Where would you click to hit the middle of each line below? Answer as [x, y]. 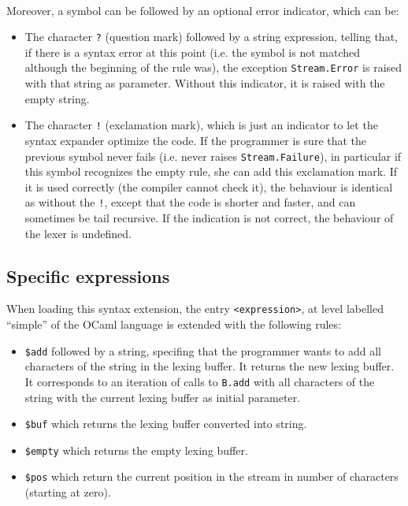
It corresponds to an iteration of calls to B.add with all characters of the [200, 381]
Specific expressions [88, 275]
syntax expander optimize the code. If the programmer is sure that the [196, 140]
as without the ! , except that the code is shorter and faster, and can [190, 202]
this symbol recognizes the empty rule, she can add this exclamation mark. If [211, 171]
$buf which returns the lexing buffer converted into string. [166, 424]
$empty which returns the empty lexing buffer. [136, 450]
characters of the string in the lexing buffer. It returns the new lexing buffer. [210, 366]
